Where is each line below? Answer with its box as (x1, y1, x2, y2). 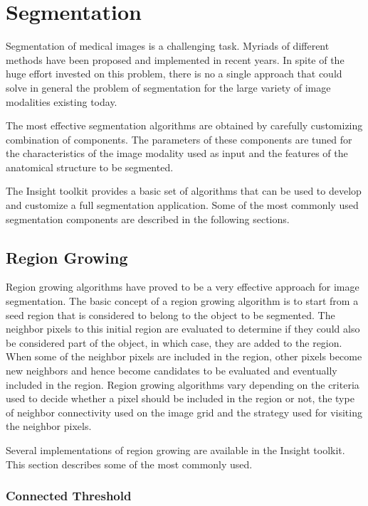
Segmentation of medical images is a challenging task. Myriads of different (6, 38, 330, 53)
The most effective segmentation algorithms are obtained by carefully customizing (6, 118, 363, 133)
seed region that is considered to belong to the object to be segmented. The (6, 307, 335, 322)
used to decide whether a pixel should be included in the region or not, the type (6, 391, 354, 406)
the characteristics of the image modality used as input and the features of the (6, 146, 348, 161)
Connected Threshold (6, 487, 132, 505)
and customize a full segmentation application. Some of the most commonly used (6, 198, 359, 212)
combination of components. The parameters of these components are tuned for (6, 131, 352, 146)
